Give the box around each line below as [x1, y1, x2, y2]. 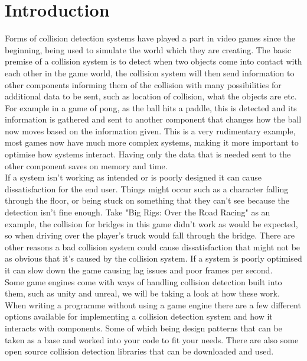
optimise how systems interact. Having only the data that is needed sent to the [5, 148, 291, 160]
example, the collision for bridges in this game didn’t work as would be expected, [5, 217, 298, 230]
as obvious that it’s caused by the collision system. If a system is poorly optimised [5, 252, 302, 265]
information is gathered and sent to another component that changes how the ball [5, 113, 302, 125]
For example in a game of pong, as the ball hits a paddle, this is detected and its [5, 101, 297, 114]
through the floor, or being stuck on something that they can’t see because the [5, 194, 289, 207]
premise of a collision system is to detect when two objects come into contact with [5, 55, 302, 67]
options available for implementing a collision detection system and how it [5, 310, 273, 323]
